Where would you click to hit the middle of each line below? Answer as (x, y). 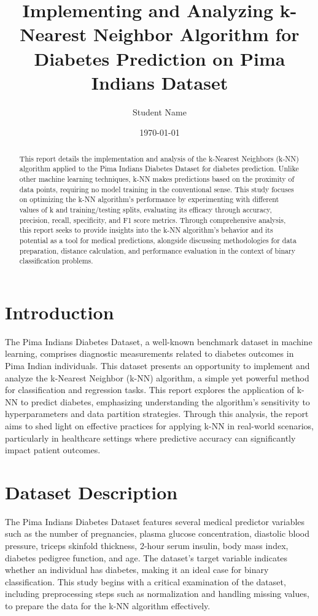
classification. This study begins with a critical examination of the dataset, (145, 581)
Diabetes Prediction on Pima (160, 58)
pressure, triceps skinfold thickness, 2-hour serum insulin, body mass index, (147, 546)
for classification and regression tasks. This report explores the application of (150, 390)
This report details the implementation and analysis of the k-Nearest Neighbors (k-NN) (159, 158)
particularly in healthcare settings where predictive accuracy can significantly (150, 438)
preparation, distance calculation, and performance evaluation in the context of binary (157, 250)
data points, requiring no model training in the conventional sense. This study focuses (157, 189)
